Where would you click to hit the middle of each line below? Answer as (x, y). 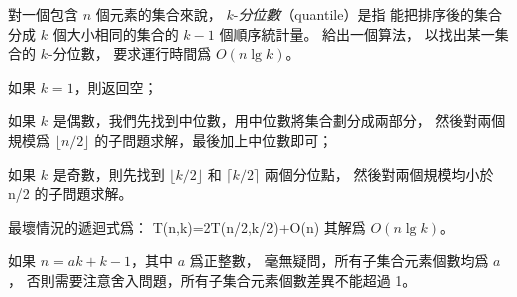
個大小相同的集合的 (115, 33)
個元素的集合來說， (158, 14)
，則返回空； (115, 86)
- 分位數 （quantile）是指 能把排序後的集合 (368, 14)
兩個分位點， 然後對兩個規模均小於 (379, 173)
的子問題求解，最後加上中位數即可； (213, 139)
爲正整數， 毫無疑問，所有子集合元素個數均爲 (339, 260)
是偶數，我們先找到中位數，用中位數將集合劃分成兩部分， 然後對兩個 (279, 120)
